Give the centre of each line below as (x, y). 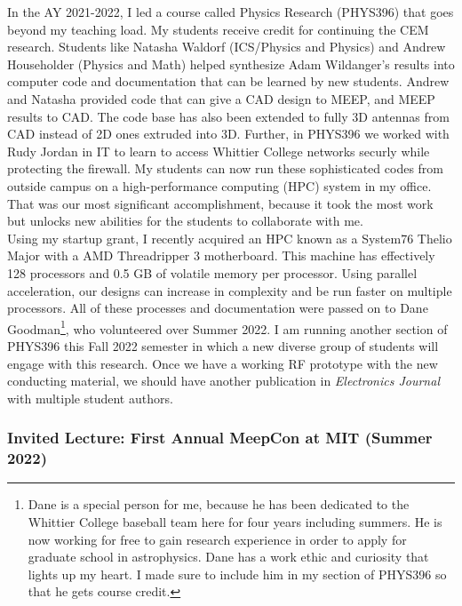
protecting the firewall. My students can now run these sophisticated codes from (225, 168)
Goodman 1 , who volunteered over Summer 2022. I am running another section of (227, 327)
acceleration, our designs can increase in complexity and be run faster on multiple (230, 290)
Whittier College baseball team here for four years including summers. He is (235, 522)
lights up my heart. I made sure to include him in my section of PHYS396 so (237, 574)
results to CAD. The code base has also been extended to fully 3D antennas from (228, 116)
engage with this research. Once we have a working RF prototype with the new (223, 363)
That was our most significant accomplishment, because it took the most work (220, 203)
